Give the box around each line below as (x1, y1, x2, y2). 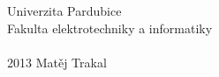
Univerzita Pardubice (7, 2, 122, 19)
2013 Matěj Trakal (7, 52, 107, 71)
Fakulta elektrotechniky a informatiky (7, 18, 213, 37)
